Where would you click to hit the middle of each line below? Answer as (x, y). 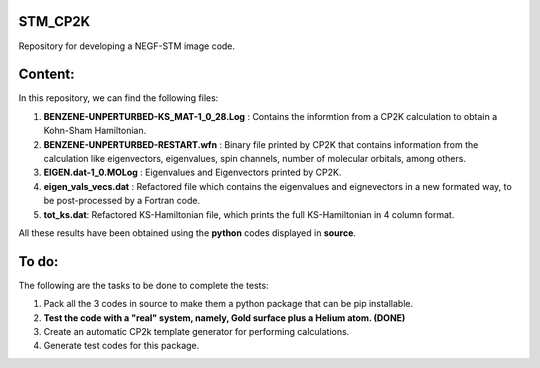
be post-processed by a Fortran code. (121, 201)
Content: (46, 74)
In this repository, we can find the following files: (118, 98)
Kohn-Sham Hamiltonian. (95, 131)
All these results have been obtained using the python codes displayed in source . (187, 232)
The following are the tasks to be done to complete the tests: (143, 285)
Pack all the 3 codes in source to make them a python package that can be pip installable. (228, 304)
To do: (38, 261)
